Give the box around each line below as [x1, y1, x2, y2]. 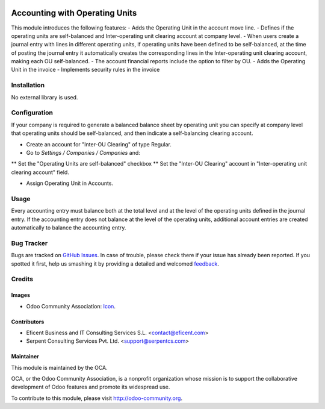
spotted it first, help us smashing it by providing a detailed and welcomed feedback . [11, 260, 220, 267]
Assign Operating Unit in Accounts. [26, 180, 114, 187]
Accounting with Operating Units [11, 8, 137, 18]
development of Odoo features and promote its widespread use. [11, 383, 170, 391]
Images [11, 292, 30, 299]
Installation [11, 81, 45, 90]
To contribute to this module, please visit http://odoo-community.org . [11, 395, 183, 402]
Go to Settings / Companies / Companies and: [26, 149, 141, 156]
